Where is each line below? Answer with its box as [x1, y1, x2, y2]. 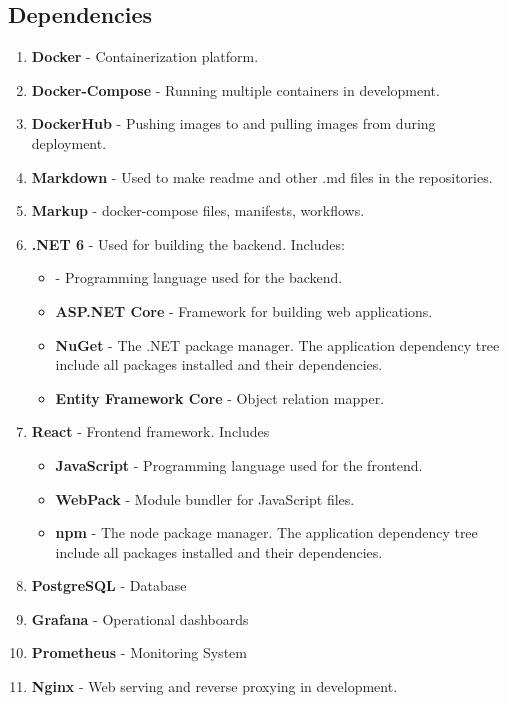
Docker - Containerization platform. [31, 46, 259, 67]
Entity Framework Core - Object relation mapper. [55, 387, 385, 408]
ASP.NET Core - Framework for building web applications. [55, 300, 433, 321]
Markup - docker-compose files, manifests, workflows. [31, 200, 365, 221]
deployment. [31, 132, 107, 153]
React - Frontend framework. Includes [31, 421, 270, 442]
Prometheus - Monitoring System [31, 642, 247, 663]
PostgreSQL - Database [31, 575, 187, 596]
